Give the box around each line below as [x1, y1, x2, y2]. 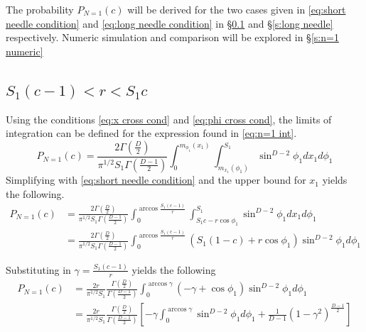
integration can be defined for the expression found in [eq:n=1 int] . [6, 126, 297, 140]
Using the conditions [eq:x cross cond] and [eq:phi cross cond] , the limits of [6, 111, 332, 126]
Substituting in [6, 262, 71, 277]
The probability [6, 2, 74, 16]
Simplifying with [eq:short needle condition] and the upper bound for [6, 172, 306, 187]
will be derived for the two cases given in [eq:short [127, 2, 346, 16]
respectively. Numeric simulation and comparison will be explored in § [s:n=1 [6, 30, 339, 45]
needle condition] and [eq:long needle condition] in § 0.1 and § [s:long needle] [6, 16, 333, 31]
